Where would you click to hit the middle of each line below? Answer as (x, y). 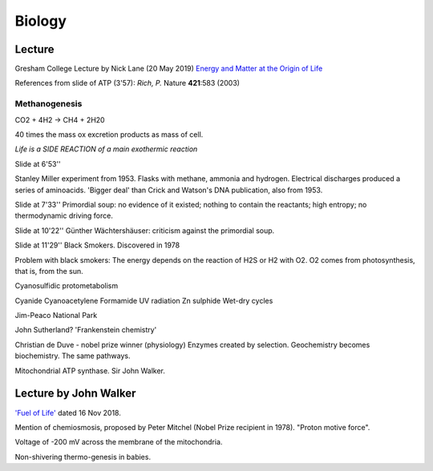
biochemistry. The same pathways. (73, 356)
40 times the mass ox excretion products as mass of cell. (109, 134)
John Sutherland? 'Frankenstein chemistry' (86, 330)
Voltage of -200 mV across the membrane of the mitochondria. (119, 442)
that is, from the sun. (49, 271)
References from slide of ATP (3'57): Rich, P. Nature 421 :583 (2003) (127, 83)
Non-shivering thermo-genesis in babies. (83, 457)
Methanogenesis (49, 104)
